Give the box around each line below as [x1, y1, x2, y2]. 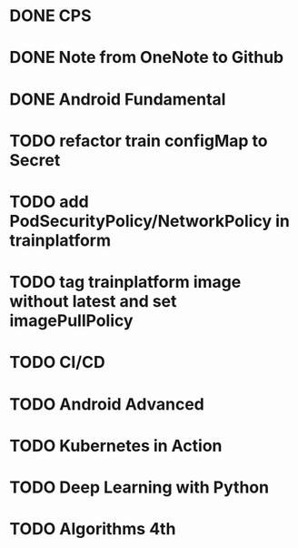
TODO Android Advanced [9, 393, 204, 414]
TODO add [9, 191, 89, 212]
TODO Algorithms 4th [9, 519, 176, 540]
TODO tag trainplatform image [9, 272, 242, 292]
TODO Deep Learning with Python [9, 477, 270, 497]
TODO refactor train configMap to [9, 130, 268, 151]
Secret [9, 149, 61, 170]
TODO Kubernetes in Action [9, 435, 223, 456]
